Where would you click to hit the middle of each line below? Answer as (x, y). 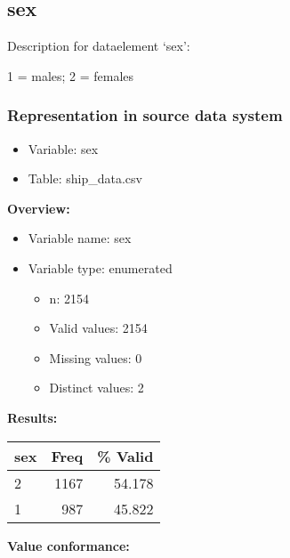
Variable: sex (63, 148)
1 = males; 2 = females (71, 75)
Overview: (39, 208)
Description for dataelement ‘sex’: (99, 46)
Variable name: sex (80, 238)
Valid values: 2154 (98, 328)
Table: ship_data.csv (85, 178)
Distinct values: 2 (97, 388)
